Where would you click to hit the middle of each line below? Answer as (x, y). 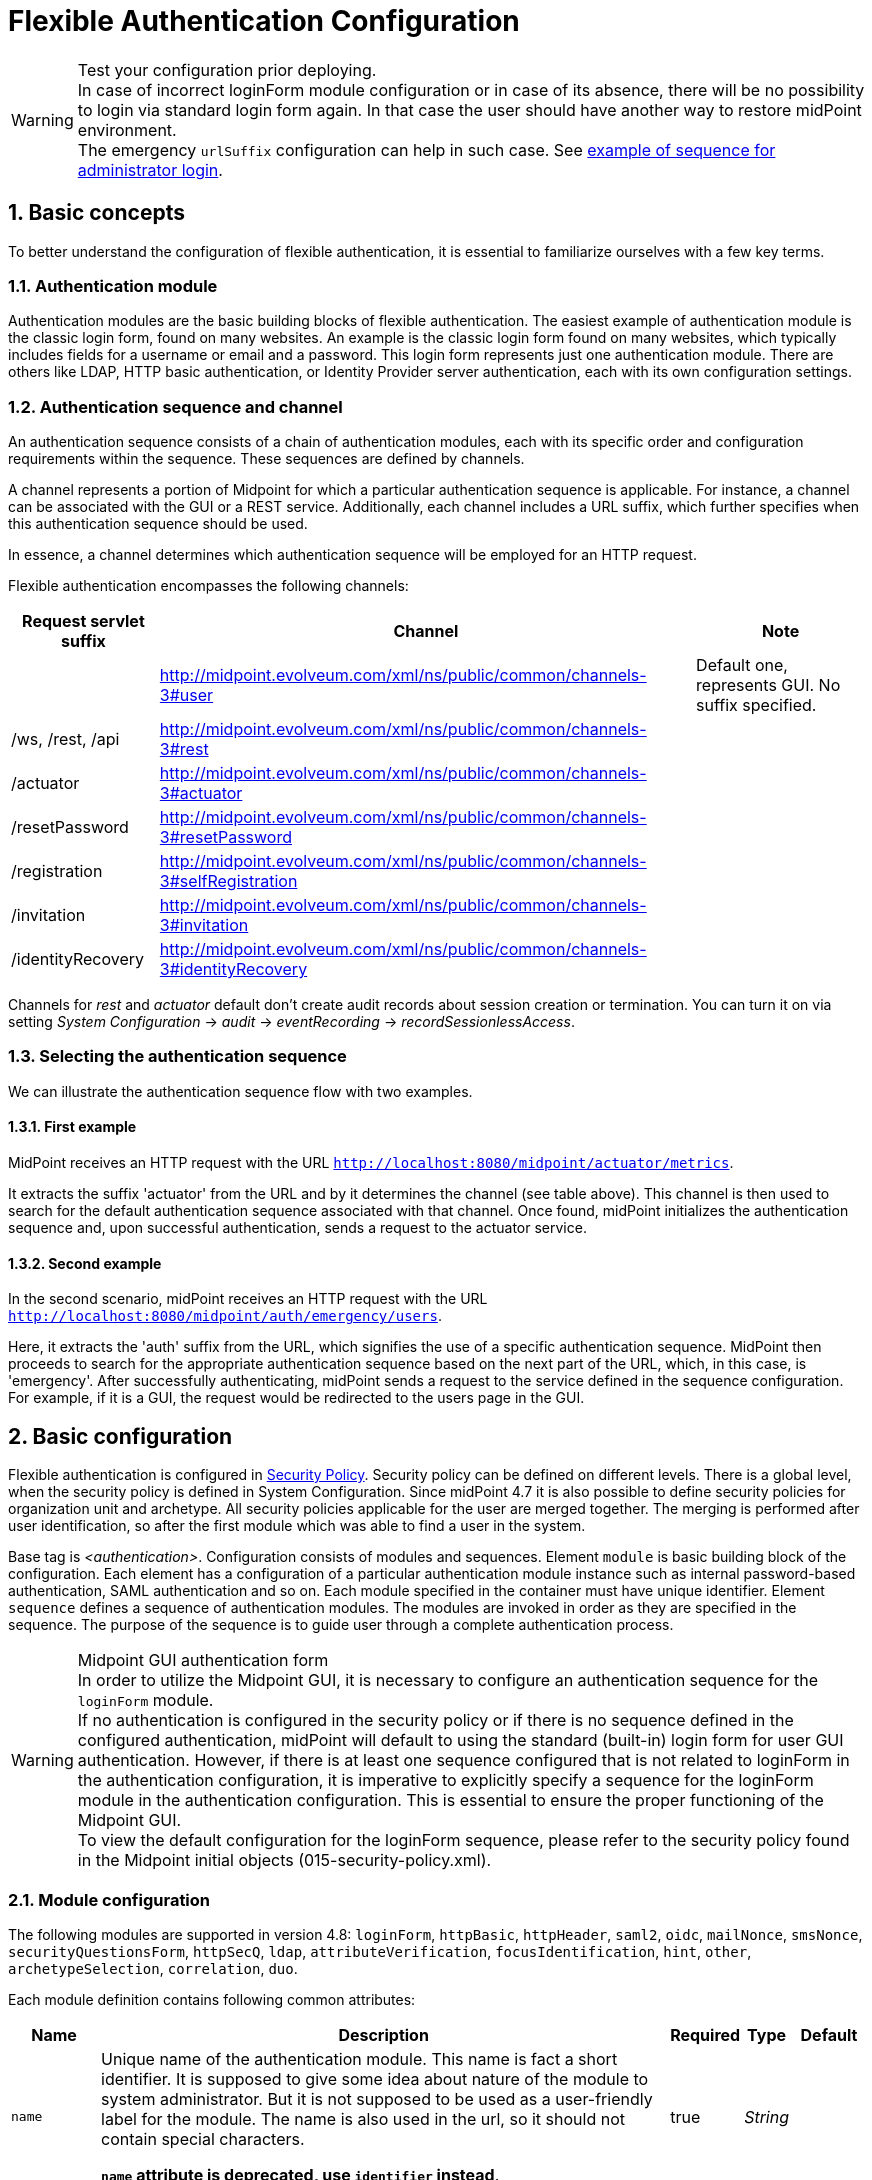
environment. (127, 129)
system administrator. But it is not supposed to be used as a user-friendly (377, 2098)
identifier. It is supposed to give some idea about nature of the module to (375, 2078)
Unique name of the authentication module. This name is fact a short (359, 2058)
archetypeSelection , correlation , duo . (153, 1968)
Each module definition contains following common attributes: (212, 1999)
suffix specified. (756, 705)
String (766, 2116)
